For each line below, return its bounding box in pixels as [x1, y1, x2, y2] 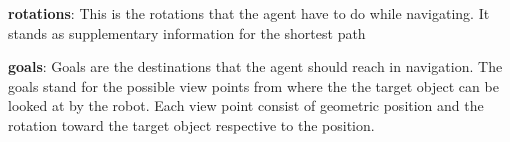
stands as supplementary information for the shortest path [8, 22, 366, 43]
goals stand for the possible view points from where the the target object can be [8, 75, 499, 96]
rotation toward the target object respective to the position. [8, 114, 375, 135]
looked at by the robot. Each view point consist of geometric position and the [8, 95, 484, 116]
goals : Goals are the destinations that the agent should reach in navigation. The [8, 56, 503, 77]
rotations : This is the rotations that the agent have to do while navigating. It [8, 3, 490, 23]
